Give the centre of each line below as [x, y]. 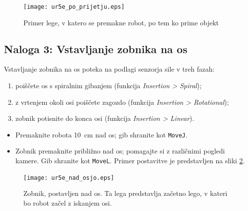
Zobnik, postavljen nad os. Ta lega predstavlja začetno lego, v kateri [125, 193]
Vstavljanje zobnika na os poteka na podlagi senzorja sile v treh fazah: [109, 69]
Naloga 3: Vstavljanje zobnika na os [96, 48]
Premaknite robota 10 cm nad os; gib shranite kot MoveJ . [101, 134]
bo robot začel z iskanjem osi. [68, 202]
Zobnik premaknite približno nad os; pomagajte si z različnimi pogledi [120, 151]
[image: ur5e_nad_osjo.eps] [69, 178]
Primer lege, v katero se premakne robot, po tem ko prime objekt [121, 22]
